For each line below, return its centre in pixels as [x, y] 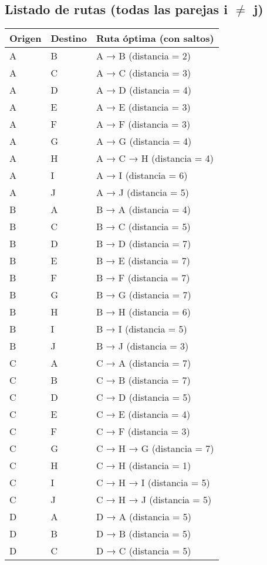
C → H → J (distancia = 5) [154, 500]
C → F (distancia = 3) [143, 431]
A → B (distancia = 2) [143, 56]
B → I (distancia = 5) [141, 329]
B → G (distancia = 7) [143, 295]
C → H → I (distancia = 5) [153, 483]
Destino [69, 38]
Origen [26, 38]
